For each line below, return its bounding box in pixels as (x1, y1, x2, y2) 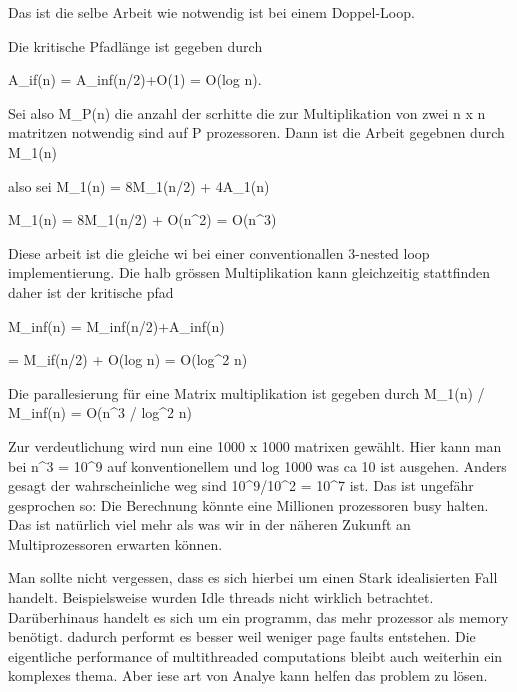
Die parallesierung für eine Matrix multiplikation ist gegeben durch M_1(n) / (8, 382, 485, 403)
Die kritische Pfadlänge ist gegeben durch (8, 35, 263, 56)
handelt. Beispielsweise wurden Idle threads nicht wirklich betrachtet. (8, 587, 434, 608)
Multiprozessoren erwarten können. (8, 533, 223, 554)
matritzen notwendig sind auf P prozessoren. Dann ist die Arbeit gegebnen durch (8, 122, 505, 143)
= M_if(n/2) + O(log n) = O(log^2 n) (8, 349, 248, 370)
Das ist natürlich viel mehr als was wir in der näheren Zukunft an (8, 514, 411, 535)
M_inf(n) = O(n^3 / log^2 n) (8, 402, 192, 423)
